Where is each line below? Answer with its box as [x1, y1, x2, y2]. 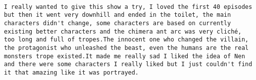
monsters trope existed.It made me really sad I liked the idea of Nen [4, 52, 245, 60]
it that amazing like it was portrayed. [4, 69, 139, 76]
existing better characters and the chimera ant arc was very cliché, [4, 28, 242, 35]
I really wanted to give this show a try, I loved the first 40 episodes [4, 3, 253, 10]
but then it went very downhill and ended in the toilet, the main [4, 11, 231, 19]
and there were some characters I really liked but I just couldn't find [4, 61, 253, 68]
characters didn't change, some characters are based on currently [4, 19, 231, 27]
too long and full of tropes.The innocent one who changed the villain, [4, 36, 249, 43]
